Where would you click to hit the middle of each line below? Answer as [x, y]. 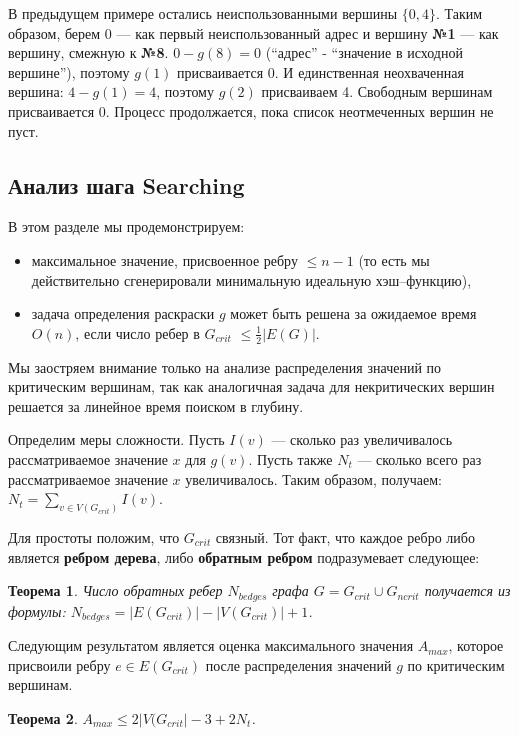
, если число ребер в [137, 332]
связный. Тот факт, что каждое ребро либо [345, 536]
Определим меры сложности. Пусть [116, 439]
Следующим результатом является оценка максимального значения [211, 645]
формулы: [37, 610]
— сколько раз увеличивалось [362, 439]
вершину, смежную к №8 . [88, 52]
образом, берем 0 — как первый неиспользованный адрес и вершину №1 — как [253, 32]
